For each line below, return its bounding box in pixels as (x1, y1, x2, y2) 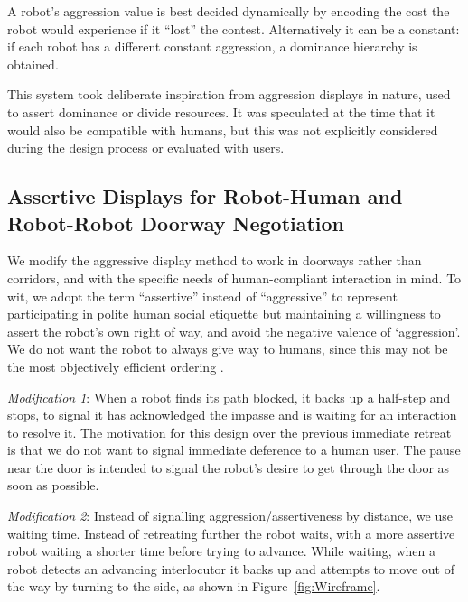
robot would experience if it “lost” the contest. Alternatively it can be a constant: (7, 19, 460, 38)
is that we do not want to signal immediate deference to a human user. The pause (7, 440, 461, 459)
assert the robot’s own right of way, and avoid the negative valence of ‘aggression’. (7, 321, 461, 340)
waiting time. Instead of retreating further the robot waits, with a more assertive (7, 523, 455, 542)
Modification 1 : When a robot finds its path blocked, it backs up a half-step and (7, 387, 451, 406)
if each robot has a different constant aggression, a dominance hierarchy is (7, 37, 417, 56)
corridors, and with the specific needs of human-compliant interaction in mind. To (7, 268, 462, 287)
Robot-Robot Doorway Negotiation (7, 208, 345, 236)
